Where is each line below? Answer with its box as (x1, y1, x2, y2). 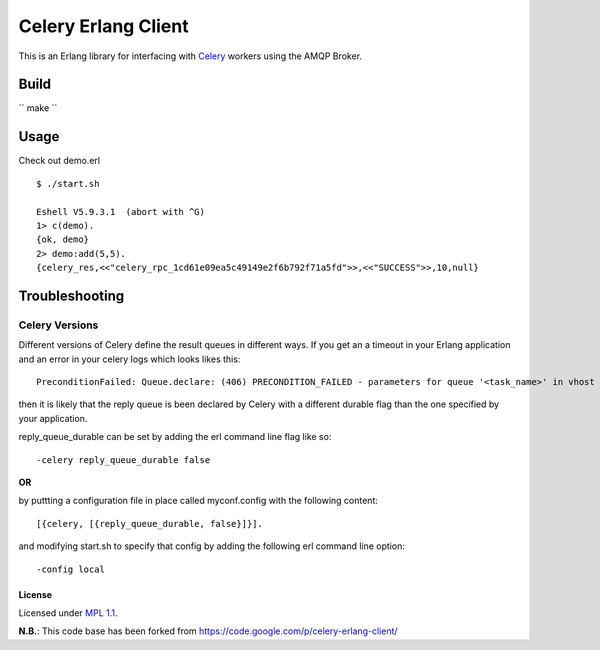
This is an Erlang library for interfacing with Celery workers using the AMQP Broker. (18, 50, 363, 62)
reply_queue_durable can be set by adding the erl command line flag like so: (18, 431, 332, 443)
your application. (18, 412, 88, 424)
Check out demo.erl (18, 155, 100, 167)
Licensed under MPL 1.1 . (18, 606, 118, 619)
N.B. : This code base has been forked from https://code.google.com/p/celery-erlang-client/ (18, 625, 399, 637)
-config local (36, 563, 105, 575)
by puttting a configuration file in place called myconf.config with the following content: (18, 495, 379, 507)
